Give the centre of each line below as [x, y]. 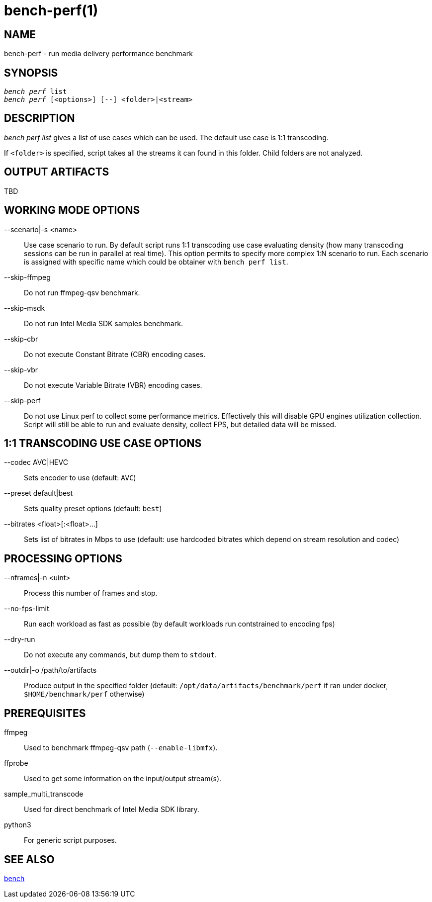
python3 [18, 825]
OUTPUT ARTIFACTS [57, 172]
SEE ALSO [29, 859]
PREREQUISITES [45, 713]
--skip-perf [22, 400]
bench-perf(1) [51, 10]
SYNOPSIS [31, 73]
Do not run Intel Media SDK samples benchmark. [103, 323]
